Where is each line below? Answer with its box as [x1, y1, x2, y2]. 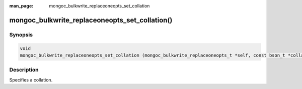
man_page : [9, 3, 34, 8]
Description [9, 66, 39, 73]
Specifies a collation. [9, 76, 53, 82]
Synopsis [9, 31, 33, 38]
